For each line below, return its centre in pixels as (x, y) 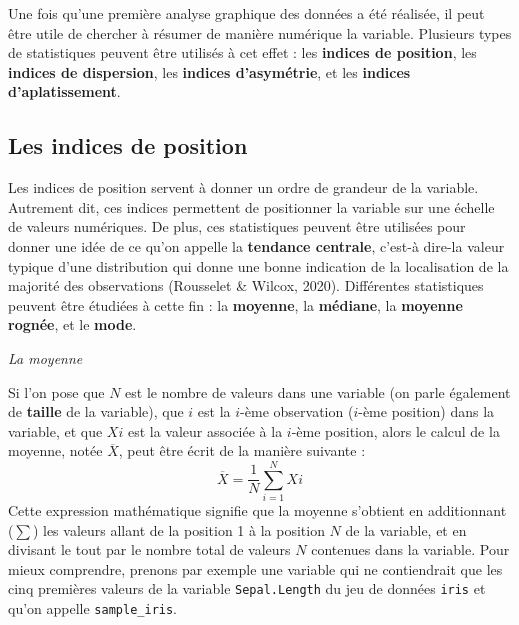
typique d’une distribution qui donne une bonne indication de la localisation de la (258, 265)
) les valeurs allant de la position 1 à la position (178, 529)
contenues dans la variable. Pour (410, 549)
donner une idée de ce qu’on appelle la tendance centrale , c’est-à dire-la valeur (256, 245)
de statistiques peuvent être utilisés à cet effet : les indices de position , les (242, 52)
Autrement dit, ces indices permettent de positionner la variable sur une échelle (251, 206)
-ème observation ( (297, 411)
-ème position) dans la (426, 411)
